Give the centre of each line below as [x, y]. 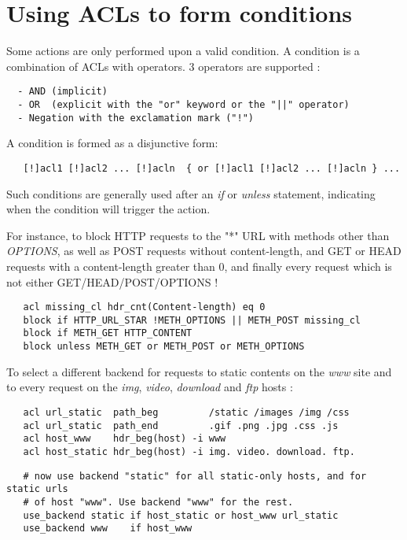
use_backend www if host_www [108, 529]
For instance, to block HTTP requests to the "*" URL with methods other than [198, 235]
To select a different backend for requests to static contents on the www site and [199, 371]
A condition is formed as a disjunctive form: [112, 143]
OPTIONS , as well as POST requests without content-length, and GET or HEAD [204, 251]
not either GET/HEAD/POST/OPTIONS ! [112, 281]
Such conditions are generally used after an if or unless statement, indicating [191, 193]
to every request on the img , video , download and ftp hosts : [150, 387]
